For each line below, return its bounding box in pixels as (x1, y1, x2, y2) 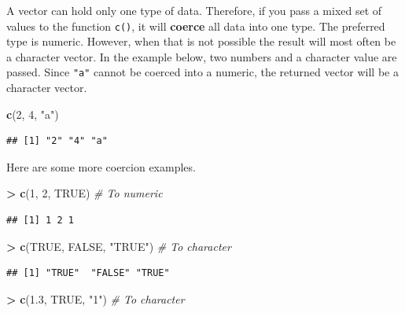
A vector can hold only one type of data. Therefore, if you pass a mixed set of (6, 2, 382, 18)
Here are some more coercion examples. (6, 158, 196, 175)
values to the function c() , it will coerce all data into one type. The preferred (6, 17, 385, 34)
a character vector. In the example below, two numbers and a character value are (6, 48, 397, 64)
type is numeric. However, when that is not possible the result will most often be (6, 33, 396, 50)
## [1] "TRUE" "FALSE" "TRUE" (6, 267, 170, 279)
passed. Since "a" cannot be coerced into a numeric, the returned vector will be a (6, 64, 399, 80)
